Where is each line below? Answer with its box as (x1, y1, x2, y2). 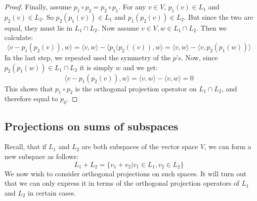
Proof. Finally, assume (4, 1, 72, 11)
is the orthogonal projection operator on (75, 83, 197, 93)
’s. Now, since (176, 52, 218, 62)
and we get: (123, 62, 158, 72)
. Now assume (97, 22, 139, 33)
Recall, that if (4, 141, 46, 152)
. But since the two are (184, 11, 254, 22)
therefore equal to (4, 93, 58, 104)
